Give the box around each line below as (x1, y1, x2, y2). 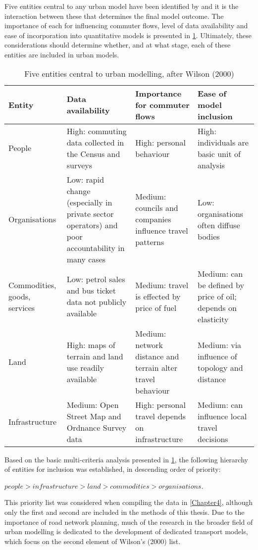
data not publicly (66, 296, 127, 308)
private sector (66, 207, 114, 219)
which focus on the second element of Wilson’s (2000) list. (4, 536, 181, 546)
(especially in (66, 196, 112, 208)
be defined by (198, 279, 244, 291)
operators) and (66, 219, 118, 231)
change (66, 185, 91, 197)
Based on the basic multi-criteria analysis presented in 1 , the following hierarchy (4, 454, 248, 464)
